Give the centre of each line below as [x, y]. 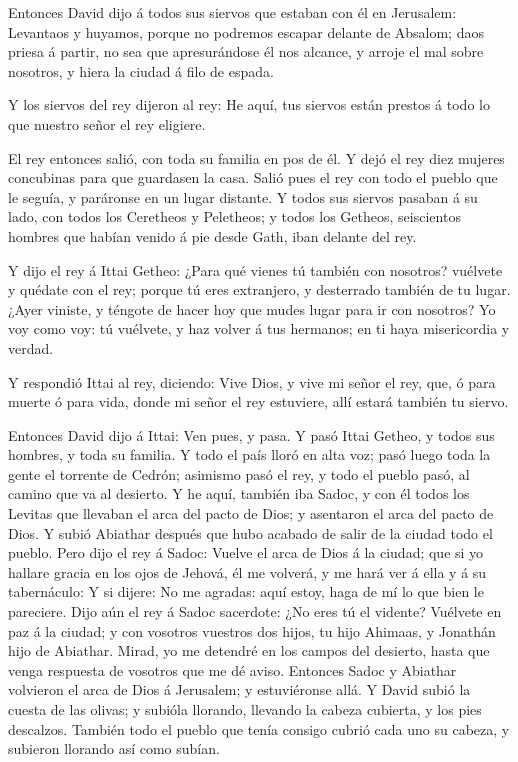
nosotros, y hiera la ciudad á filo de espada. [141, 70]
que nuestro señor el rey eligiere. [107, 123]
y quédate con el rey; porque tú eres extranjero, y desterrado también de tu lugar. [259, 289]
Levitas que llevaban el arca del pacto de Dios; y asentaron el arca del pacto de [251, 513]
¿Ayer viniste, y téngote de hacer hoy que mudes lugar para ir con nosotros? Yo [252, 308]
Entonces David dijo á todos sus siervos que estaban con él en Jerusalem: [232, 12]
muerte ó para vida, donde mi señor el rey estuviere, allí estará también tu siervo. [258, 401]
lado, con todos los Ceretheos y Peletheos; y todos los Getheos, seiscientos [234, 216]
